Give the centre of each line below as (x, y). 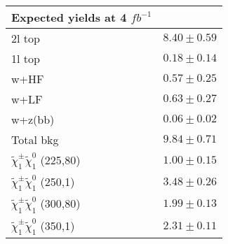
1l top (26, 58)
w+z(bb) (33, 119)
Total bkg (35, 139)
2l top (26, 38)
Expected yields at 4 (69, 17)
